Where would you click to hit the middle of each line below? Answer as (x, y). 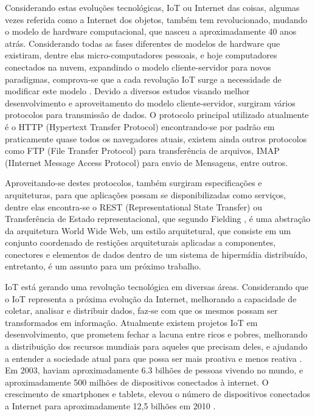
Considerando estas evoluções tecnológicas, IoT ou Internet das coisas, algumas (152, 7)
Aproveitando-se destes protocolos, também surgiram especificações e (133, 183)
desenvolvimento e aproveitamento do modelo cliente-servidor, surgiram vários (150, 102)
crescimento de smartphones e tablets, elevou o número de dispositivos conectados (157, 394)
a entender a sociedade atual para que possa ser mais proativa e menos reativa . (154, 358)
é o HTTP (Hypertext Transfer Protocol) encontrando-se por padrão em (140, 126)
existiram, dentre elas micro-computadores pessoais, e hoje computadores (141, 55)
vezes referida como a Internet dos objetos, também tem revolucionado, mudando (156, 19)
